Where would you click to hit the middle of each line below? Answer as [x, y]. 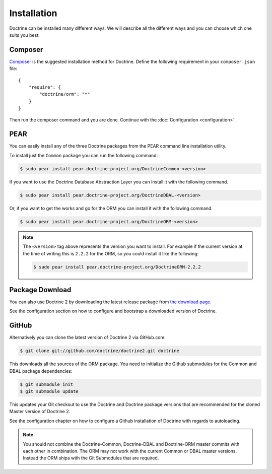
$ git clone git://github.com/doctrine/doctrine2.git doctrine [100, 351]
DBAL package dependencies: [41, 371]
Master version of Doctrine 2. [40, 412]
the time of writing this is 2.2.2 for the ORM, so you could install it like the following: [111, 253]
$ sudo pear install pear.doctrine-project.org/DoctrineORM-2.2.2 [117, 267]
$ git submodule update [49, 391]
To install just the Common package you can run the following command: [84, 155]
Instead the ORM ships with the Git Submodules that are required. [91, 458]
